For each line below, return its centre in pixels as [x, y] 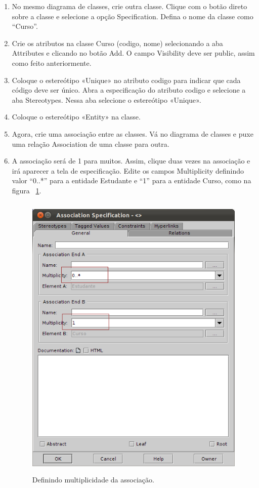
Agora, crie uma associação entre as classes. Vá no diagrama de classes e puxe [133, 133]
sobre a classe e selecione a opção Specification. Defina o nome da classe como [133, 16]
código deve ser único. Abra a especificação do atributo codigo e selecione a [129, 90]
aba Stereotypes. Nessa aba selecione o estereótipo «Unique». [106, 99]
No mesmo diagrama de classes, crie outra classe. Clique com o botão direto [129, 6]
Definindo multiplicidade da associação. [93, 480]
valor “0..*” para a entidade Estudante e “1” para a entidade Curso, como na [132, 180]
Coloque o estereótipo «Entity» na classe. [76, 117]
